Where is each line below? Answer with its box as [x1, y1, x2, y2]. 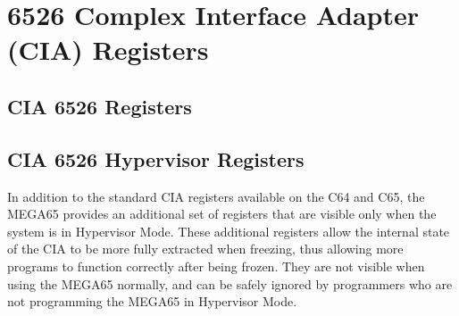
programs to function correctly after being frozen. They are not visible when [7, 256, 425, 275]
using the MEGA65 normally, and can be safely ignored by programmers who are [7, 274, 453, 293]
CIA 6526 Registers [7, 92, 192, 120]
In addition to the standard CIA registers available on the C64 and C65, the [7, 187, 425, 205]
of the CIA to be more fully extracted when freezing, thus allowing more [7, 239, 404, 258]
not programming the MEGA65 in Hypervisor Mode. [7, 292, 297, 311]
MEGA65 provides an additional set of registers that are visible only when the [7, 204, 437, 223]
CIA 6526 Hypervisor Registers [7, 145, 305, 172]
